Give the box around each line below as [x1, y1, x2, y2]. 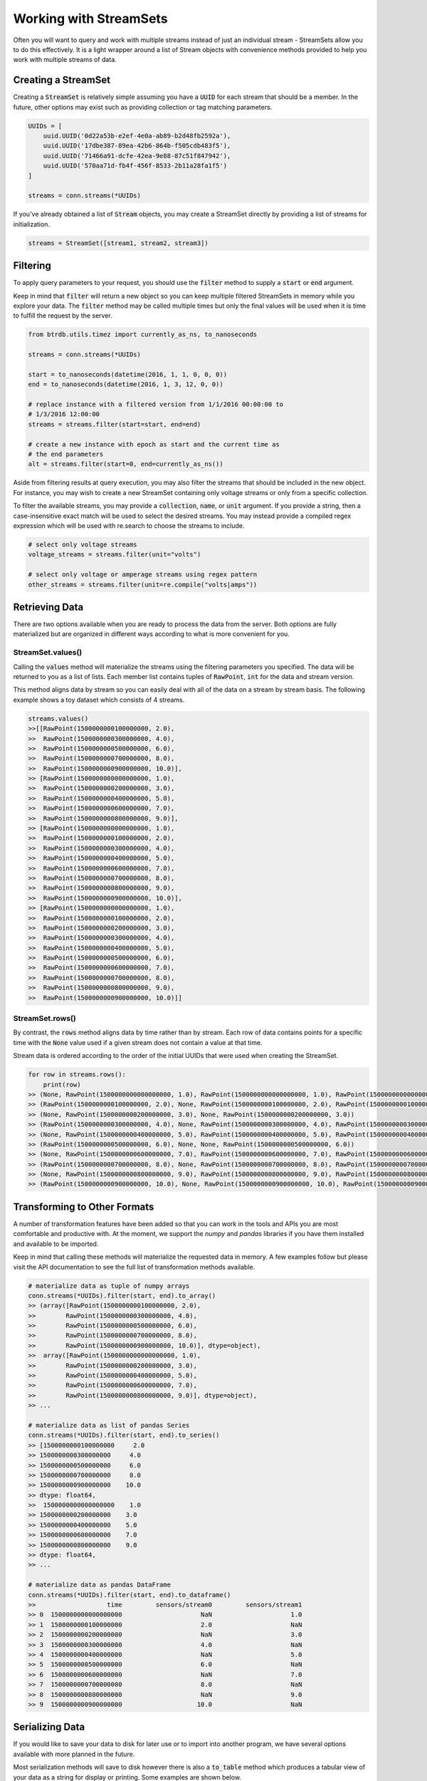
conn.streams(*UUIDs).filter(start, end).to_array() [28, 1292, 216, 1299]
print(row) [43, 1080, 81, 1089]
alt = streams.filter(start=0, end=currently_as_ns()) [28, 460, 223, 468]
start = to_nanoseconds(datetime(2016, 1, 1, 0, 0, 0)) [28, 370, 228, 378]
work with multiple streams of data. [13, 56, 117, 64]
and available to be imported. [13, 1240, 99, 1248]
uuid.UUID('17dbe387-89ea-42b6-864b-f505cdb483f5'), [43, 142, 231, 150]
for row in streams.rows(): [28, 1071, 126, 1079]
